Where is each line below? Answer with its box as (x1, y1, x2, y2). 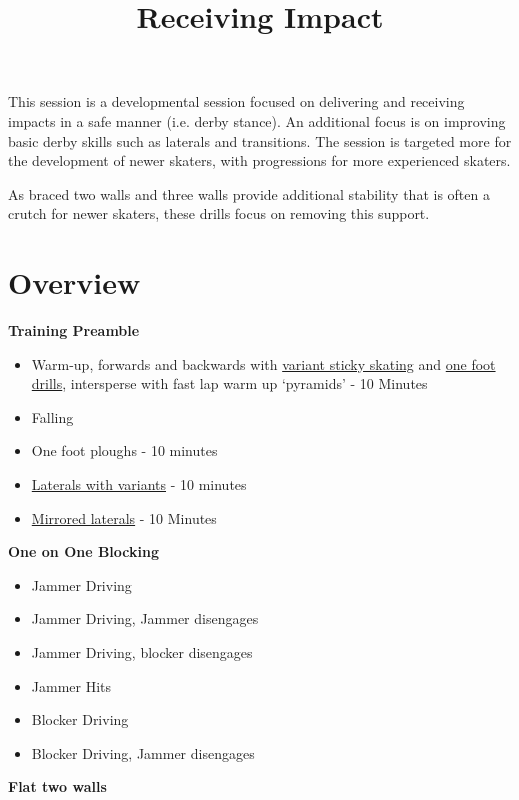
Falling (31, 406, 74, 427)
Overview (8, 262, 141, 303)
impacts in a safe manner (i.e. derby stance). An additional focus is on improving (8, 110, 506, 131)
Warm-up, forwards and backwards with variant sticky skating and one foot (31, 353, 496, 374)
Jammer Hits (31, 675, 112, 696)
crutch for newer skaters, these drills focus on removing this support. (8, 203, 430, 224)
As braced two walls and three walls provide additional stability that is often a (8, 183, 490, 204)
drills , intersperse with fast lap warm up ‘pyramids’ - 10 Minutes (31, 373, 428, 394)
